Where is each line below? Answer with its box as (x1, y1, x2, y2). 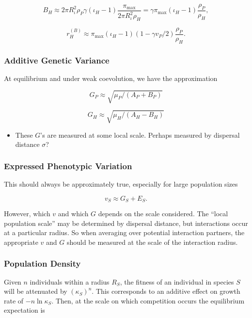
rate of (4, 295, 24, 305)
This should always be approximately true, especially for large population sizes (4, 178, 238, 189)
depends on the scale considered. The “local (98, 208, 228, 218)
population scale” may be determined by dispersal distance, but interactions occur (4, 218, 248, 228)
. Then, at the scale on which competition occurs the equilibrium (51, 295, 245, 305)
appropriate (4, 237, 38, 247)
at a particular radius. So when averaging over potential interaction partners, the (4, 227, 245, 238)
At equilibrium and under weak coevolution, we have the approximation (4, 73, 218, 83)
